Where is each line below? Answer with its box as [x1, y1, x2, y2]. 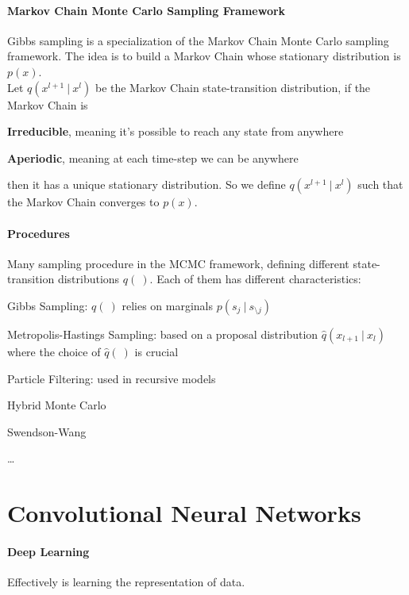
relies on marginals [122, 297, 214, 313]
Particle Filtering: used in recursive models [7, 370, 216, 386]
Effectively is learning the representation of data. [7, 574, 245, 590]
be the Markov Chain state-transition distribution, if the [95, 79, 371, 95]
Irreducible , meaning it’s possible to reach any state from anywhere [7, 123, 344, 140]
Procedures [7, 225, 70, 241]
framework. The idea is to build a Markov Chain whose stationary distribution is [7, 48, 401, 64]
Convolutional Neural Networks [7, 497, 361, 529]
